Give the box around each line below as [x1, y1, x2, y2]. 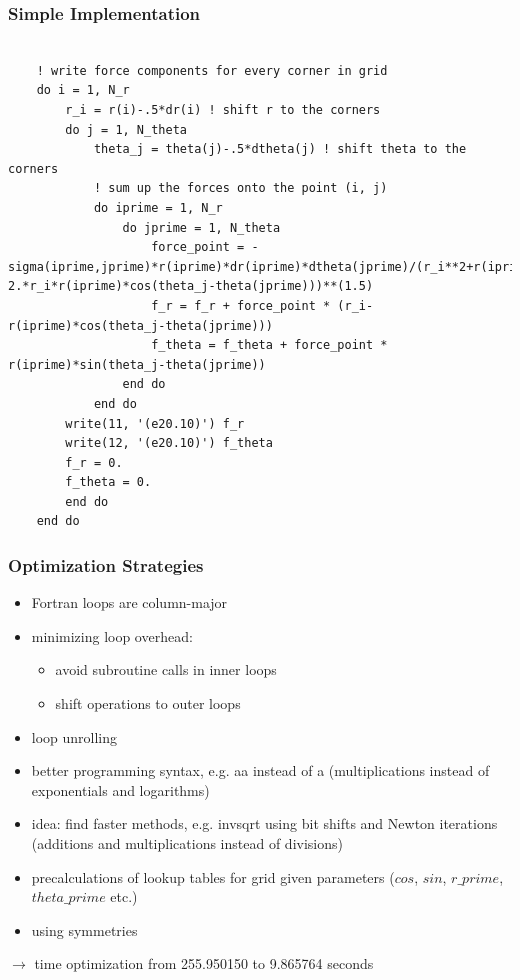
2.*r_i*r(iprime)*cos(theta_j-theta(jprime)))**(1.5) [8, 279, 374, 294]
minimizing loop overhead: [31, 625, 193, 646]
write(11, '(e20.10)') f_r [65, 416, 245, 431]
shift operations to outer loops [55, 693, 241, 714]
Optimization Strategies [8, 552, 204, 577]
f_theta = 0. [65, 475, 152, 490]
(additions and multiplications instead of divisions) [31, 833, 343, 854]
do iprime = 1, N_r [93, 200, 223, 215]
